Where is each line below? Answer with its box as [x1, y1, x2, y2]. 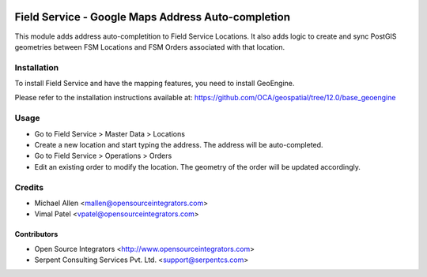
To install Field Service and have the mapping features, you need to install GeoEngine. [14, 79, 295, 88]
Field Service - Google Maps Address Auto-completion [14, 10, 291, 24]
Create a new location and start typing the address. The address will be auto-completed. [34, 140, 323, 149]
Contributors [14, 230, 59, 239]
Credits [14, 182, 43, 193]
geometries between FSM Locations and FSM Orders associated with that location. [14, 42, 285, 51]
